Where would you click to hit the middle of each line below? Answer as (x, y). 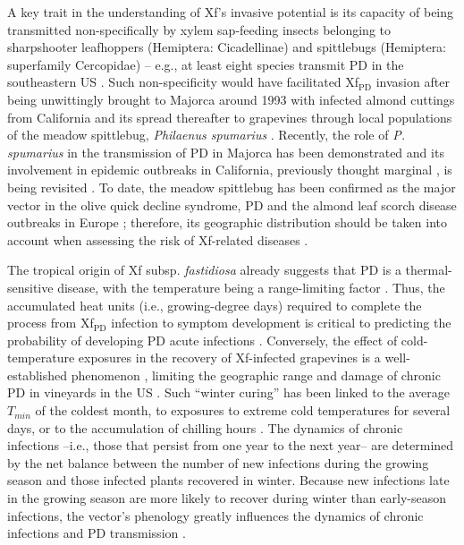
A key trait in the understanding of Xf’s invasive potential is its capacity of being (231, 12)
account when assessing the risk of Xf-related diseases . (158, 239)
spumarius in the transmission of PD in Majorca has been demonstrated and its (226, 152)
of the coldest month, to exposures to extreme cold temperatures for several (243, 410)
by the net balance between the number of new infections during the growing (218, 462)
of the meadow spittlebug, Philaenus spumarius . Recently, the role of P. (206, 135)
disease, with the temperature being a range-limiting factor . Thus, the (251, 287)
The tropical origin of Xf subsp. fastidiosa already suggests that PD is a (204, 270)
